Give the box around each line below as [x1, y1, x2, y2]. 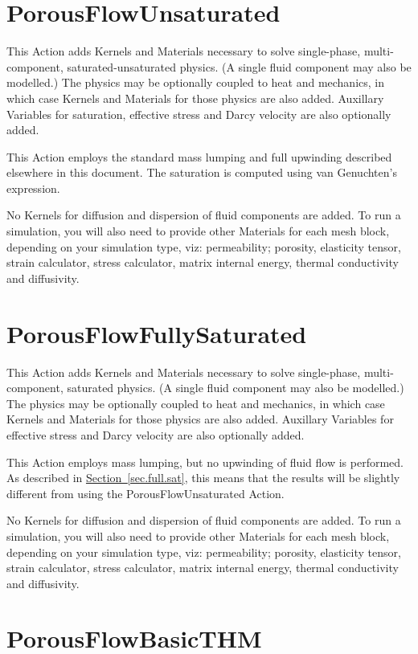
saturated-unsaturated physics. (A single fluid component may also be [67, 58, 412, 75]
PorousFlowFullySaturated [6, 317, 307, 349]
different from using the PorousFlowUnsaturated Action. [6, 484, 285, 501]
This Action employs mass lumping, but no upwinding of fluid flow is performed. [6, 453, 404, 470]
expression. [6, 179, 60, 196]
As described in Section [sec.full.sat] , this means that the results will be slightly [6, 469, 400, 486]
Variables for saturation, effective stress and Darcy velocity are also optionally [6, 105, 391, 122]
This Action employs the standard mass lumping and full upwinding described [6, 148, 392, 165]
